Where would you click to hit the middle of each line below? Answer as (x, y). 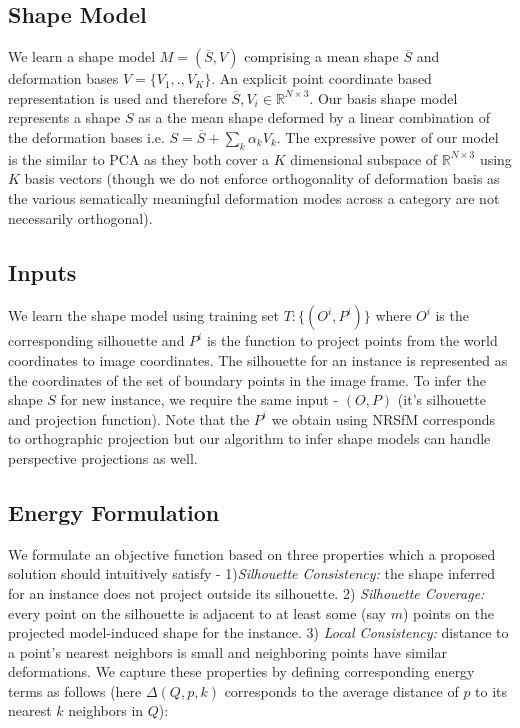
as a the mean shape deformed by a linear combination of (314, 117)
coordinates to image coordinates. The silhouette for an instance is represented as (258, 359)
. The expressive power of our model (387, 136)
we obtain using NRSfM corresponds (383, 418)
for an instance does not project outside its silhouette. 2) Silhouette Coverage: (246, 592)
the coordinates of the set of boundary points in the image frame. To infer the (247, 379)
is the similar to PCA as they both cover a (139, 158)
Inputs (42, 271)
